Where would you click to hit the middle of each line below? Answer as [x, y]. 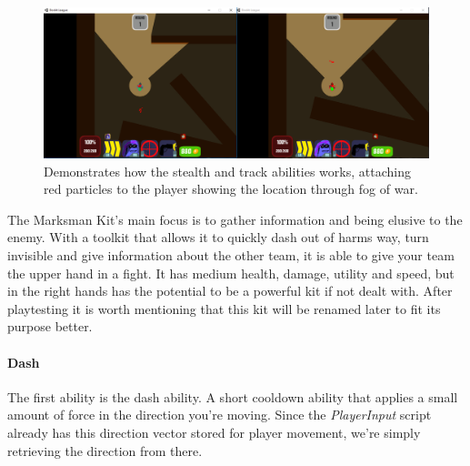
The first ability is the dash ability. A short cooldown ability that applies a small [233, 396]
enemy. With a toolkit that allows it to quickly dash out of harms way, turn [218, 237]
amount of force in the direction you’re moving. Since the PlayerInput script [220, 415]
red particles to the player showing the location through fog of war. [231, 189]
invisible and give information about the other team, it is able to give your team [231, 255]
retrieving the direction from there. [105, 450]
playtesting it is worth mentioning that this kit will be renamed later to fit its [224, 308]
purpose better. [50, 326]
